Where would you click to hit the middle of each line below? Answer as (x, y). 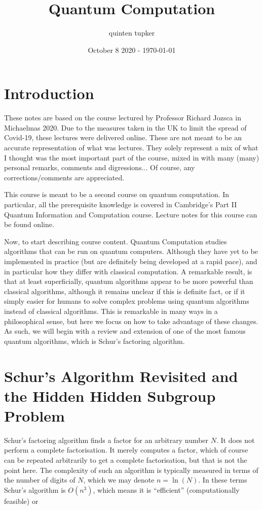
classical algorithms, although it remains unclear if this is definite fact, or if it (125, 291)
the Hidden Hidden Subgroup (110, 395)
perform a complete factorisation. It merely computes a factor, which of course (126, 450)
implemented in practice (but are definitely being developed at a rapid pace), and (131, 261)
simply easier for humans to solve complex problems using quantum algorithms (127, 301)
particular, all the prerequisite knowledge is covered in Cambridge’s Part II (121, 204)
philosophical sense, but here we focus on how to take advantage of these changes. (131, 321)
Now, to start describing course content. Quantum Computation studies (116, 241)
